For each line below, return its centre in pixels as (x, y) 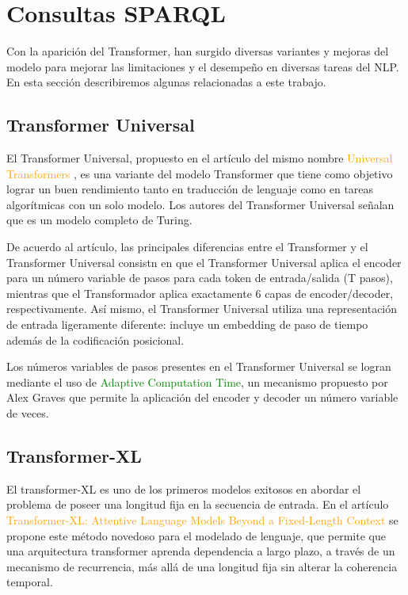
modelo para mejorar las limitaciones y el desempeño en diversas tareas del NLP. (203, 66)
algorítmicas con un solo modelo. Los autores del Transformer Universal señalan (200, 204)
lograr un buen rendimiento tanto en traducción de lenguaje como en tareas (190, 189)
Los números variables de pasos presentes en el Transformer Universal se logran (199, 366)
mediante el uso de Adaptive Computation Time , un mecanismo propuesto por (197, 381)
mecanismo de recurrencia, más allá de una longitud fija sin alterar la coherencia (202, 566)
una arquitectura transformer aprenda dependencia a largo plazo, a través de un (201, 551)
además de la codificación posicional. (95, 339)
